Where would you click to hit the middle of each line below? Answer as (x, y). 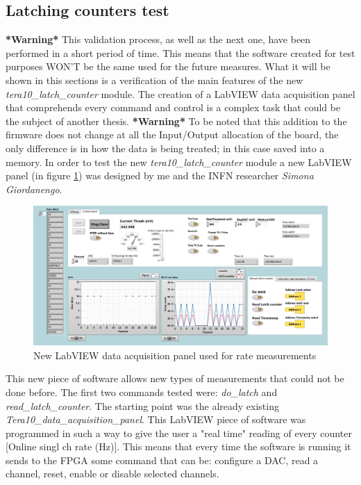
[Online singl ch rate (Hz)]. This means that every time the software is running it (178, 446)
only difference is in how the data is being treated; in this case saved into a (165, 148)
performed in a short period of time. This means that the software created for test (180, 52)
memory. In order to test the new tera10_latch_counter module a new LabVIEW (179, 162)
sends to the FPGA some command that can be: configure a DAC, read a (162, 460)
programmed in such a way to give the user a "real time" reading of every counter (179, 433)
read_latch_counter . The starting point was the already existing (142, 405)
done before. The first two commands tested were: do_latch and (142, 392)
